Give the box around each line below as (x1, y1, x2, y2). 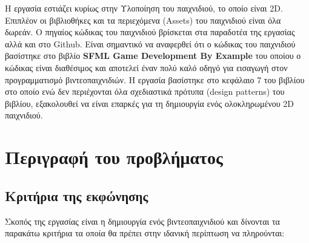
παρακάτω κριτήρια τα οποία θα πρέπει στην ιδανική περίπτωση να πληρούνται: (5, 227, 285, 239)
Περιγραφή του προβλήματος (5, 145, 223, 169)
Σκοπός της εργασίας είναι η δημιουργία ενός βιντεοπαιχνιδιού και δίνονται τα (5, 214, 280, 227)
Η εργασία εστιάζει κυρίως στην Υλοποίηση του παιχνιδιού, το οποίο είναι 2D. (5, 2, 283, 14)
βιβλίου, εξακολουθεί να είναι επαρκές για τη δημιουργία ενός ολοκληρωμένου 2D (5, 97, 294, 109)
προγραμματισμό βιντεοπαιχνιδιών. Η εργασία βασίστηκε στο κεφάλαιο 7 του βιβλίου (5, 73, 305, 86)
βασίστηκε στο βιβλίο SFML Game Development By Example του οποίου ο (5, 49, 301, 62)
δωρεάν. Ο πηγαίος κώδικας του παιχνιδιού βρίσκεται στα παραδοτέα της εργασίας (5, 26, 295, 38)
